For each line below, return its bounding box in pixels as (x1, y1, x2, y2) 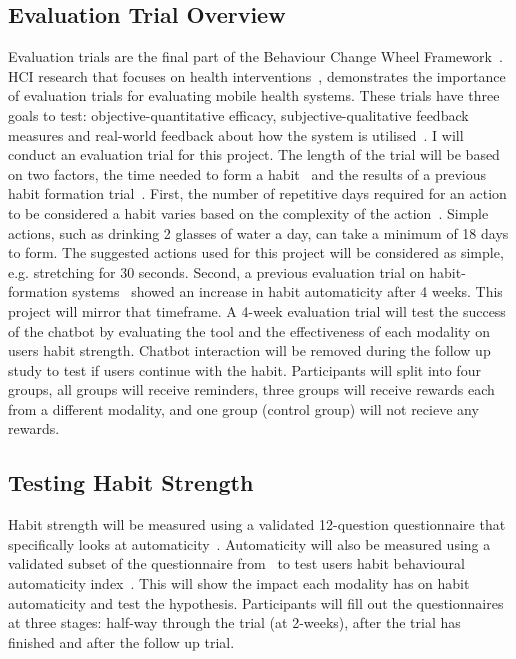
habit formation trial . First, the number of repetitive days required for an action (8, 183, 507, 204)
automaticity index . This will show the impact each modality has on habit (8, 573, 470, 594)
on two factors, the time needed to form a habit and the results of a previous (8, 163, 487, 184)
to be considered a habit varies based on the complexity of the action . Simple (8, 202, 489, 223)
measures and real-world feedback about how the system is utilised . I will (8, 124, 464, 145)
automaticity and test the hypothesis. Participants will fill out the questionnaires (8, 592, 504, 613)
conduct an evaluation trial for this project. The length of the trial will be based (8, 144, 500, 165)
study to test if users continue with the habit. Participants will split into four (8, 359, 481, 380)
